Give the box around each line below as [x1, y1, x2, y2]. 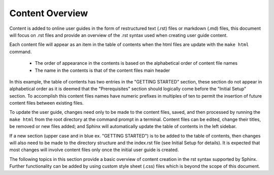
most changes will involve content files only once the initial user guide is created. [9, 147, 179, 153]
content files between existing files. [9, 100, 84, 106]
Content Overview [9, 8, 88, 19]
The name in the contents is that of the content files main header [35, 67, 170, 73]
